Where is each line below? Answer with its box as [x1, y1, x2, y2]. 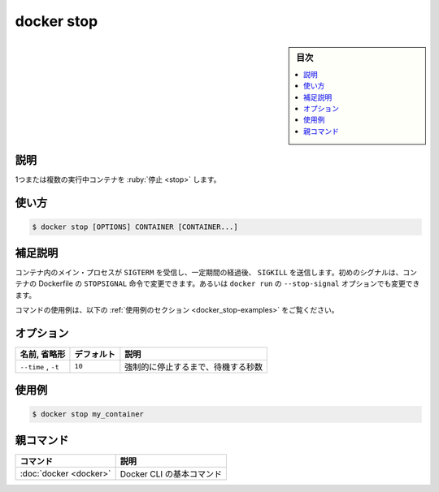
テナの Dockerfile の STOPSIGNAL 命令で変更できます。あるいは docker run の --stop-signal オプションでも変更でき [15, 278, 420, 288]
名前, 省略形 [20, 348, 66, 360]
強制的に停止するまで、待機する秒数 [124, 361, 263, 373]
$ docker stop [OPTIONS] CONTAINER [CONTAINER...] [32, 222, 239, 231]
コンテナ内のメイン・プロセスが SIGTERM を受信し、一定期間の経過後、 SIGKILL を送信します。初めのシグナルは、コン [15, 267, 418, 277]
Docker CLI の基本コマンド [120, 468, 223, 479]
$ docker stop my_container [32, 410, 144, 419]
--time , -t [20, 360, 59, 372]
